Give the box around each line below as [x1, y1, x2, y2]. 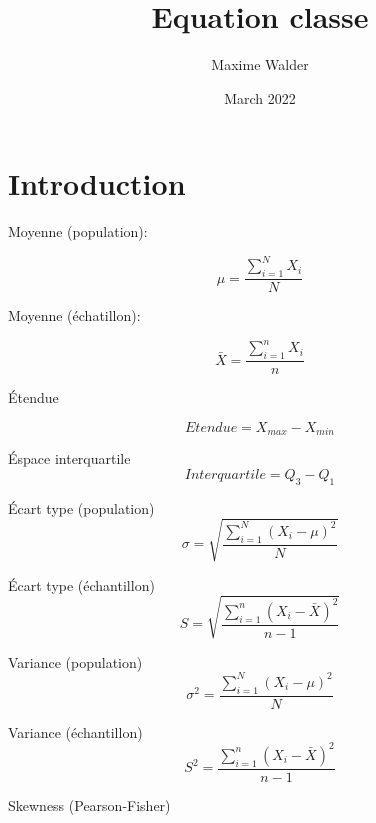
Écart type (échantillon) [8, 574, 155, 595]
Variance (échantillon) [8, 721, 143, 742]
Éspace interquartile [8, 448, 131, 469]
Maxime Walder [211, 54, 309, 75]
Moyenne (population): [8, 221, 148, 242]
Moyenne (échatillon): [8, 305, 141, 326]
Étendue [8, 387, 59, 408]
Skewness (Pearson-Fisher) [8, 794, 171, 815]
